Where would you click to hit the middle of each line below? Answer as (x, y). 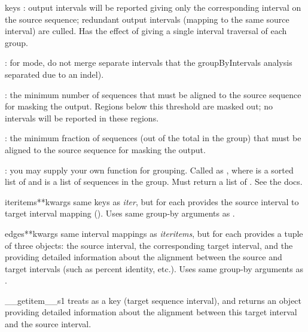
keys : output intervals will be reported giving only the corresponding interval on (153, 7)
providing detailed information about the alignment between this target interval (151, 312)
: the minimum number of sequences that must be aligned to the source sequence (153, 94)
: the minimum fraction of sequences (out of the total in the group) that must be (153, 138)
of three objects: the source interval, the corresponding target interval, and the (149, 245)
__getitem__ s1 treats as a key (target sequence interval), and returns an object (153, 300)
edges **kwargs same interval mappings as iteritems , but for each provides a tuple (154, 233)
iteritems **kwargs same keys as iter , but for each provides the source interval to (152, 201)
